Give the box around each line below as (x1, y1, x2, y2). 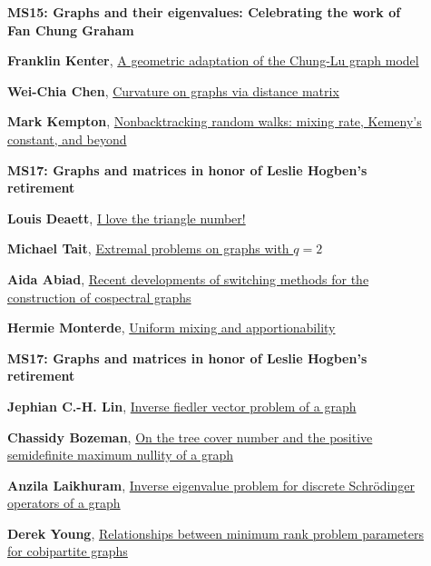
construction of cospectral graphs (7, 287, 191, 306)
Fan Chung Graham (7, 20, 134, 39)
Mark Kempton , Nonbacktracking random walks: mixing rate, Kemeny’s (7, 112, 422, 131)
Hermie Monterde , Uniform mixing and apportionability (7, 318, 336, 337)
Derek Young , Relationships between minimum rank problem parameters (7, 523, 424, 542)
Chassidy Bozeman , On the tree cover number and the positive (7, 427, 373, 446)
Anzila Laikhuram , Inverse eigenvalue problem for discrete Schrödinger (7, 475, 415, 494)
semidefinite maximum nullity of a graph (7, 445, 234, 464)
